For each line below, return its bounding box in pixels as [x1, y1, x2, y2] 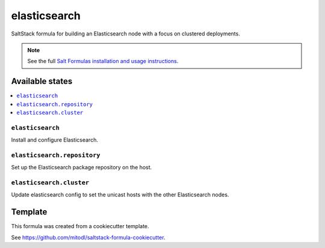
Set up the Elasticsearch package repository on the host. [11, 164, 152, 171]
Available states [11, 76, 73, 86]
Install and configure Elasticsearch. [11, 136, 99, 144]
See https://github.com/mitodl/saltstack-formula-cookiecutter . [11, 234, 166, 241]
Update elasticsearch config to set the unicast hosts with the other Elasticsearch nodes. [11, 191, 229, 198]
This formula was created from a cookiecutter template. [11, 223, 150, 230]
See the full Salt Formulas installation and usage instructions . [27, 58, 179, 65]
